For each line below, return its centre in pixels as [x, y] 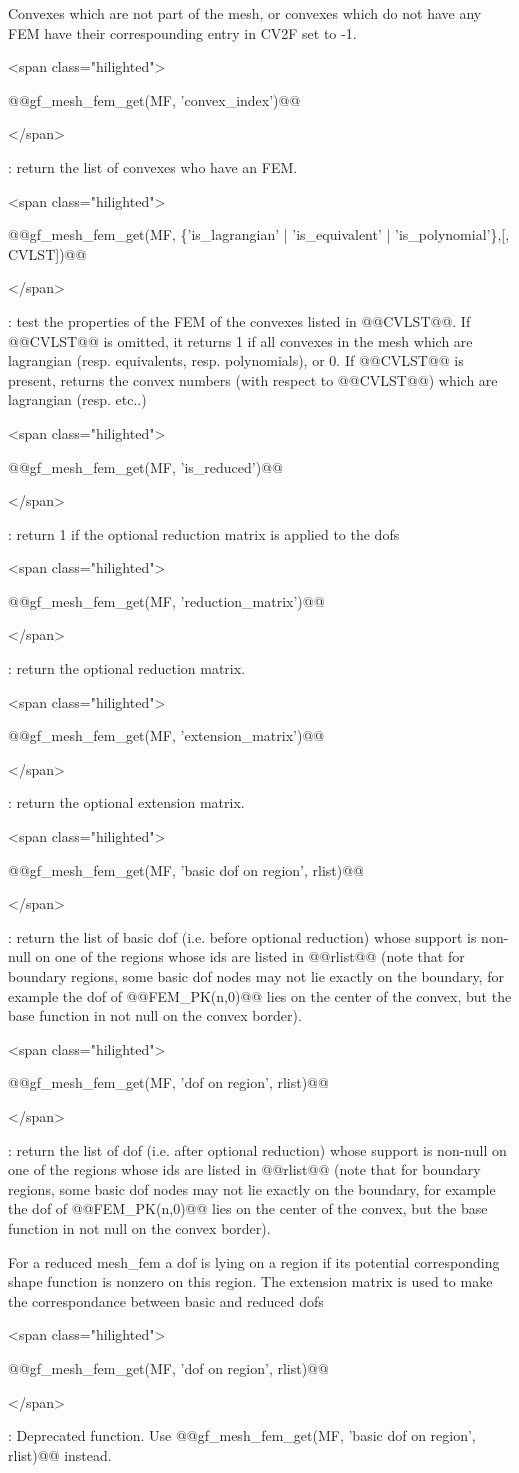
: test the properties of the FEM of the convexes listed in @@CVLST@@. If [239, 320]
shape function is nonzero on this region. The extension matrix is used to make [250, 1281]
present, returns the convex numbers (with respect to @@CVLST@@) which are [253, 379]
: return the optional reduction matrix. [127, 668]
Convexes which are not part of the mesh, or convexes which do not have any [245, 13]
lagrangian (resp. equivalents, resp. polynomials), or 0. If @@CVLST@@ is [236, 360]
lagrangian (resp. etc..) [77, 399]
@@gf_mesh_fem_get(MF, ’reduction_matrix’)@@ [166, 600]
